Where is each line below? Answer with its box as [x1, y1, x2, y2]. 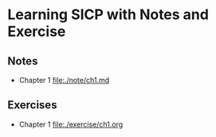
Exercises [7, 98, 57, 112]
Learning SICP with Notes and [7, 6, 209, 24]
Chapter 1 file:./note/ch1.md [18, 76, 110, 84]
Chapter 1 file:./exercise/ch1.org [18, 119, 124, 129]
